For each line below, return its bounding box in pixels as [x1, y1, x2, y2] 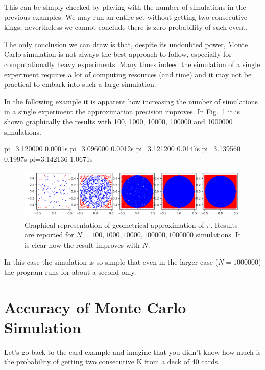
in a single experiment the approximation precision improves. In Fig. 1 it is [4, 106, 240, 117]
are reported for [25, 229, 74, 240]
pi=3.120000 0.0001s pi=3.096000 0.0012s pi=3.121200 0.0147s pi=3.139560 [4, 143, 241, 154]
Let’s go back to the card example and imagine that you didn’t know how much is [4, 346, 261, 357]
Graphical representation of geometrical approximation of [25, 219, 204, 230]
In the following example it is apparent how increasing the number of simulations [4, 96, 258, 106]
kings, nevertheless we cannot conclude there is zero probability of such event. [4, 21, 248, 32]
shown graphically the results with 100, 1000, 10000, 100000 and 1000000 [4, 116, 233, 126]
